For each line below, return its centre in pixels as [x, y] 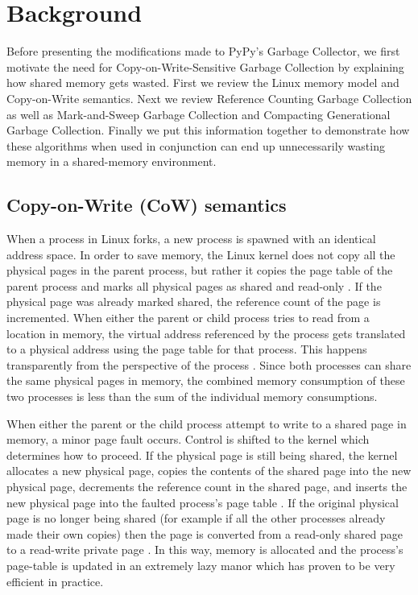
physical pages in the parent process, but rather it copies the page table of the [200, 270]
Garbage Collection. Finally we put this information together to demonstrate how [208, 130]
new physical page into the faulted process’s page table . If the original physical [203, 502]
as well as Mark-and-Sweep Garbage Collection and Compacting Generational [199, 114]
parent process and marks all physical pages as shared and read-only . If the [194, 285]
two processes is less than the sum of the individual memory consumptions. [192, 397]
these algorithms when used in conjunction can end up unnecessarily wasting [196, 145]
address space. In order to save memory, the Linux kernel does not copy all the [201, 254]
